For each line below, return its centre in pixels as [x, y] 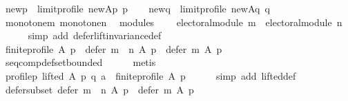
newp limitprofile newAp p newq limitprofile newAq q [137, 8]
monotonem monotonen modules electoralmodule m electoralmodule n [174, 22]
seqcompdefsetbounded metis [80, 62]
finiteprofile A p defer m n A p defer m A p [114, 48]
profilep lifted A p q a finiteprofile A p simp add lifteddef [151, 75]
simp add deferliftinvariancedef [95, 35]
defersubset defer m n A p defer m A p [99, 89]
